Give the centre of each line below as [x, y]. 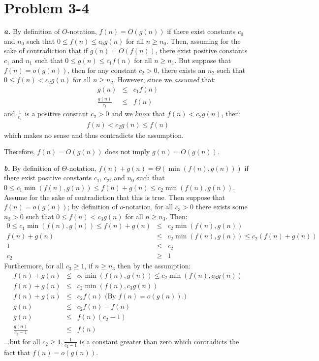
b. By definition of [32, 168]
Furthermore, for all [34, 266]
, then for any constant [102, 70]
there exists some [222, 207]
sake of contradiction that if [46, 50]
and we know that [138, 114]
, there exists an [181, 70]
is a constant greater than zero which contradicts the [159, 341]
